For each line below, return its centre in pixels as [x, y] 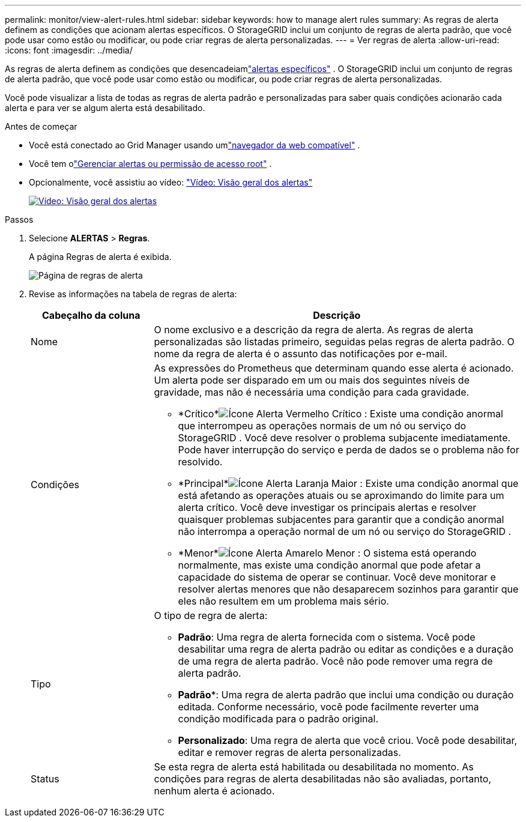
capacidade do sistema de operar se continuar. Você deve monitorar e [337, 577]
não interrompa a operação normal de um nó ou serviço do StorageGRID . [345, 531]
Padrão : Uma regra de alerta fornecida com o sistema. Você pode [327, 637]
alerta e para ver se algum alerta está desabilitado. [105, 108]
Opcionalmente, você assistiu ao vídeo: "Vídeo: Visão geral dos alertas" [171, 182]
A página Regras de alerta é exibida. [100, 257]
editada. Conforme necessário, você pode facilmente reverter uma [328, 707]
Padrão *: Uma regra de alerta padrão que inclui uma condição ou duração [346, 695]
